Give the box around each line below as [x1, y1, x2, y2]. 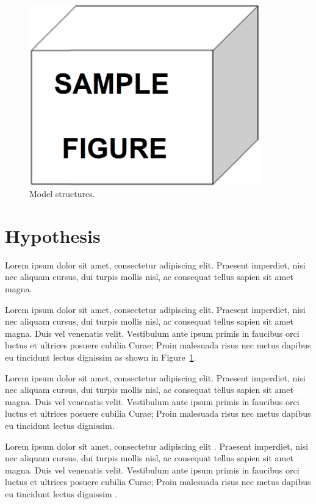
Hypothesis [5, 223, 101, 248]
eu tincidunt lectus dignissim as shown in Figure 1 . [5, 351, 196, 364]
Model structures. [29, 187, 95, 200]
